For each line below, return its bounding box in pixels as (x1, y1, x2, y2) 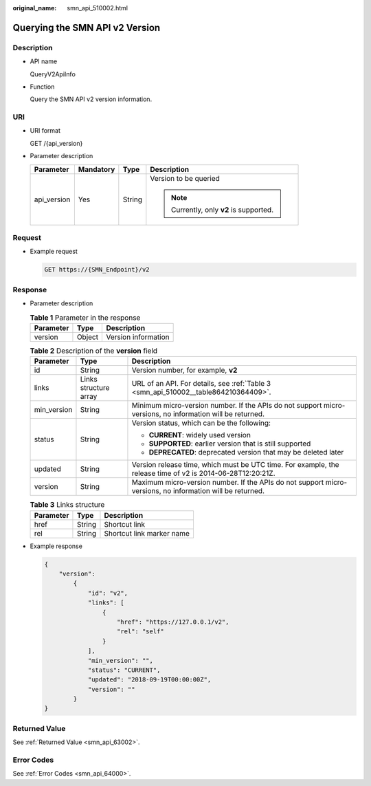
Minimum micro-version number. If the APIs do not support (131, 401, 322, 411)
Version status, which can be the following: (131, 418, 271, 428)
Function (30, 83, 55, 91)
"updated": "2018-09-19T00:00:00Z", (87, 676, 212, 684)
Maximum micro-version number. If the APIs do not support (131, 478, 324, 488)
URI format (30, 127, 61, 135)
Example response (30, 542, 82, 550)
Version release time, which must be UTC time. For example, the (131, 460, 339, 470)
